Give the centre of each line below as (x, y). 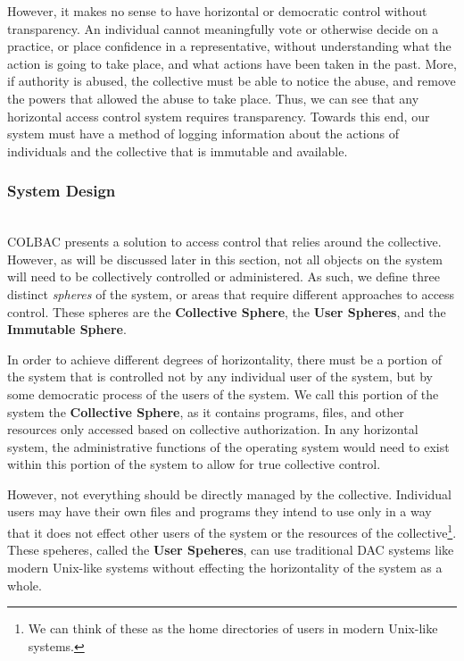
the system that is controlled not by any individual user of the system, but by (220, 377)
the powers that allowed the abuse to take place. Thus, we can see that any (213, 98)
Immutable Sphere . (67, 329)
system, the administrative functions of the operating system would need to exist (228, 446)
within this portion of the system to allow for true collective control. (194, 464)
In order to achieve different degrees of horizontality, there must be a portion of (224, 359)
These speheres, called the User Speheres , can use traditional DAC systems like (231, 550)
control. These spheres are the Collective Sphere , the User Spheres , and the (227, 311)
